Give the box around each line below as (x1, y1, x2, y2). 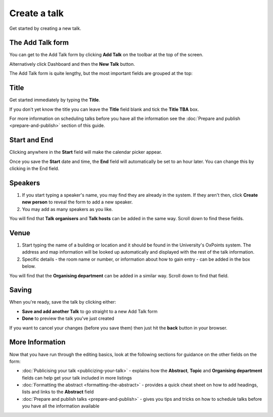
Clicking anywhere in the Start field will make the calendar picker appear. (9, 149, 162, 155)
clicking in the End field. (9, 165, 60, 172)
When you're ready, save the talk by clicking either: (9, 299, 116, 305)
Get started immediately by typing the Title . (9, 97, 101, 103)
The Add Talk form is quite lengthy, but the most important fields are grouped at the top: (9, 70, 193, 76)
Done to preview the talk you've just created (22, 315, 115, 321)
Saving (9, 286, 32, 295)
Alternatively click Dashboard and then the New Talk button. (9, 61, 135, 67)
